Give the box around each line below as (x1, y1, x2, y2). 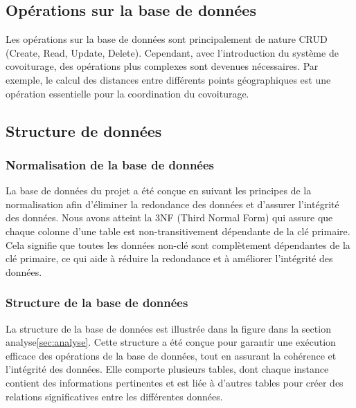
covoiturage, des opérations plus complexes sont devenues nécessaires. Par (6, 59, 319, 73)
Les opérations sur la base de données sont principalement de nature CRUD (6, 32, 328, 46)
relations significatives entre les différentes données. (6, 389, 223, 403)
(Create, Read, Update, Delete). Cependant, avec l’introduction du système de (6, 45, 339, 59)
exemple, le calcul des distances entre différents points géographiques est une (6, 72, 331, 86)
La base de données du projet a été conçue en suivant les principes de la (6, 183, 312, 198)
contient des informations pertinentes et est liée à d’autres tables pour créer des (6, 375, 344, 389)
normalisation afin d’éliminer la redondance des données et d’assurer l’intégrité (6, 196, 339, 211)
